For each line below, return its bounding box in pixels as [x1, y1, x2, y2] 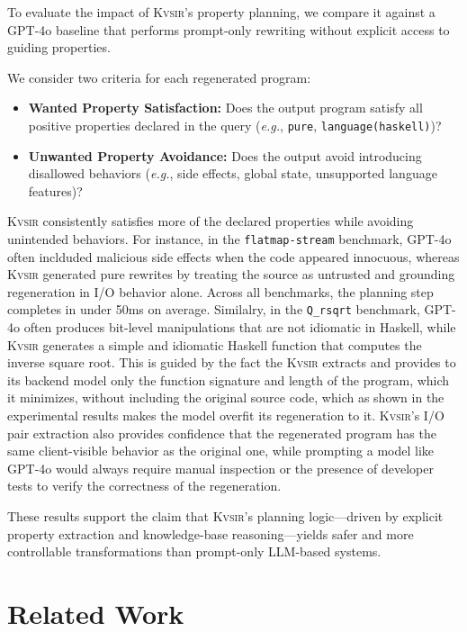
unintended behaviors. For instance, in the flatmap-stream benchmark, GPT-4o [7, 230, 452, 248]
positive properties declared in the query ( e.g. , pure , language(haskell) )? [28, 115, 442, 134]
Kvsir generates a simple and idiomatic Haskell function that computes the [7, 335, 422, 354]
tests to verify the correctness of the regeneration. [7, 476, 282, 495]
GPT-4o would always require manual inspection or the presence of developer [7, 458, 434, 477]
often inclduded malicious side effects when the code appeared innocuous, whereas [7, 247, 460, 266]
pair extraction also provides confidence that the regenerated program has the [7, 423, 436, 442]
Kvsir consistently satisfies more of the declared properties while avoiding [7, 212, 414, 230]
